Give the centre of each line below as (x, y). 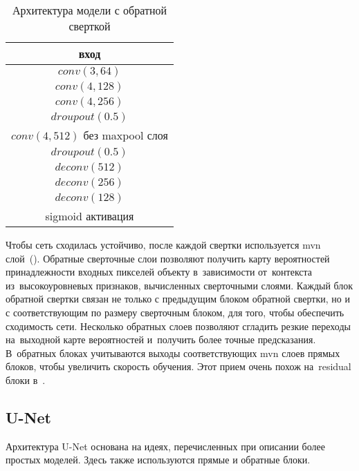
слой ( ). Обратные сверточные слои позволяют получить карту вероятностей (168, 258)
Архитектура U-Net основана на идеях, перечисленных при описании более (165, 446)
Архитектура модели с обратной (90, 10)
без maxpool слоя (126, 135)
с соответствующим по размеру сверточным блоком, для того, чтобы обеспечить (175, 312)
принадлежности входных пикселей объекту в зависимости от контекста (159, 272)
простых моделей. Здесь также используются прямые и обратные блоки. (158, 460)
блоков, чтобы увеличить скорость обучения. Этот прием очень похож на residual (178, 366)
